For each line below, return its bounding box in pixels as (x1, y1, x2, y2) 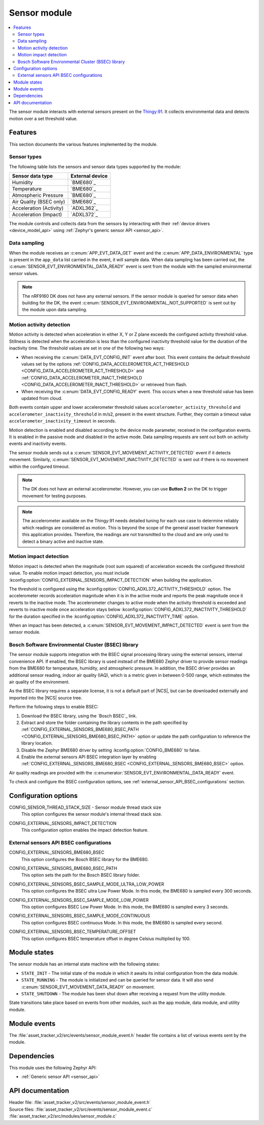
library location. (21, 740, 53, 746)
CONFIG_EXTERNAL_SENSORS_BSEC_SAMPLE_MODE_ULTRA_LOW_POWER (9, 881, 164, 887)
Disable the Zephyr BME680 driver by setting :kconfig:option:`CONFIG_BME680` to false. (21, 747, 200, 753)
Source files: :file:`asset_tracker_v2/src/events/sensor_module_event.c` (9, 1106, 153, 1112)
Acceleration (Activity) (12, 205, 64, 211)
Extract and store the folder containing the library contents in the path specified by (21, 720, 188, 726)
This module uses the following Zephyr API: (9, 1065, 97, 1071)
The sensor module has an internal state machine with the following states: (9, 961, 160, 967)
